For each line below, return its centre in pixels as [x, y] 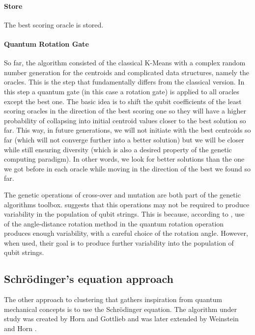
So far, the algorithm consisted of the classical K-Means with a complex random [125, 63]
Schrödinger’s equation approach [89, 279]
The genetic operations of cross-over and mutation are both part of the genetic [122, 194]
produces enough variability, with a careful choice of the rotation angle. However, [126, 233]
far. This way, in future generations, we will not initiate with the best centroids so [127, 130]
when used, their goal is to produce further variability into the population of [119, 242]
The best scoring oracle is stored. [54, 24]
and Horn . [20, 328]
